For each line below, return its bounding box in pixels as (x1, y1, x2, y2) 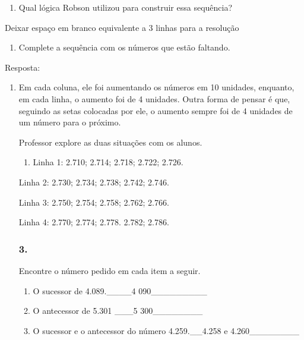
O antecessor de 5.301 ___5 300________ (33, 304, 203, 317)
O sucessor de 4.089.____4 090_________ (33, 284, 207, 297)
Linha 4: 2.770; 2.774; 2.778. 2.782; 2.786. (18, 216, 169, 228)
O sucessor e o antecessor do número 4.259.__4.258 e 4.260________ (33, 324, 300, 336)
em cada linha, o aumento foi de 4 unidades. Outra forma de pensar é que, (18, 92, 290, 105)
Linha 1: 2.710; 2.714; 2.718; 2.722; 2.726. (33, 156, 183, 168)
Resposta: (5, 61, 40, 73)
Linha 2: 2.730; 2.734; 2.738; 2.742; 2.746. (18, 175, 169, 188)
